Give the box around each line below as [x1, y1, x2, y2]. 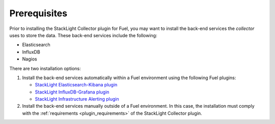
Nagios [22, 56, 38, 62]
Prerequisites [9, 8, 68, 19]
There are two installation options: [9, 65, 81, 71]
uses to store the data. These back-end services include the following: [9, 32, 157, 38]
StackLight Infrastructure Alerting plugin [35, 96, 119, 102]
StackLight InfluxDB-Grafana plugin [35, 89, 109, 95]
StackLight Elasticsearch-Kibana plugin [35, 82, 118, 88]
